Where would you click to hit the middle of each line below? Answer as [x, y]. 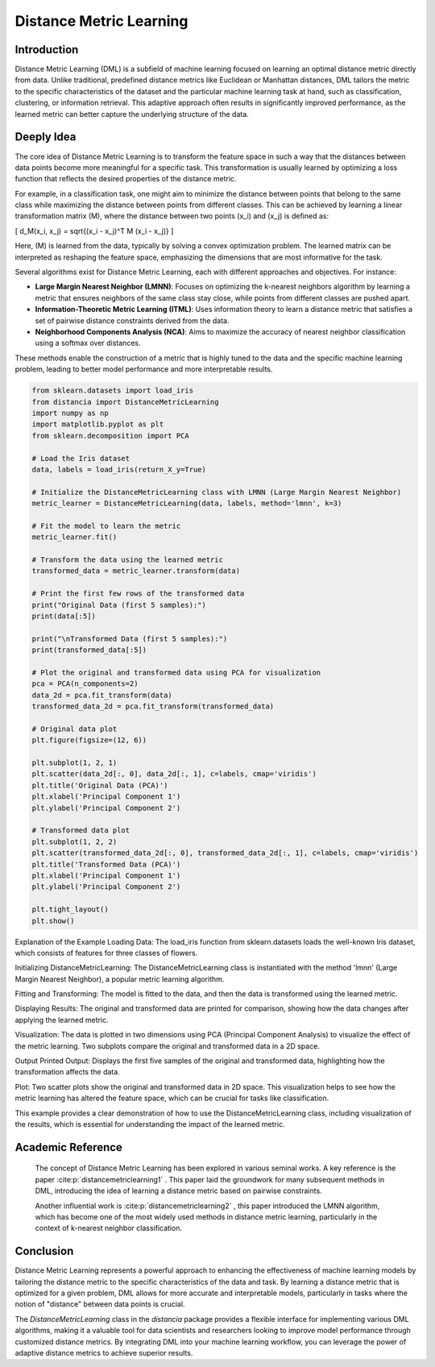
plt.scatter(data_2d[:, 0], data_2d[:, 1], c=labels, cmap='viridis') [174, 774]
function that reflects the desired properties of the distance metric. [126, 179]
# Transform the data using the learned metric [127, 560]
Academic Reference [68, 1147]
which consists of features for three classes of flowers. [106, 953]
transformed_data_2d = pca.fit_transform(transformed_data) [153, 706]
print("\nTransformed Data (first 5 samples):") [130, 638]
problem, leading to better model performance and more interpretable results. [144, 369]
